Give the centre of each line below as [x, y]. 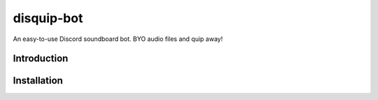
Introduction [41, 59]
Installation [38, 81]
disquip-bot [48, 18]
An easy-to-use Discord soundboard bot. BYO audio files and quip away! [118, 39]
